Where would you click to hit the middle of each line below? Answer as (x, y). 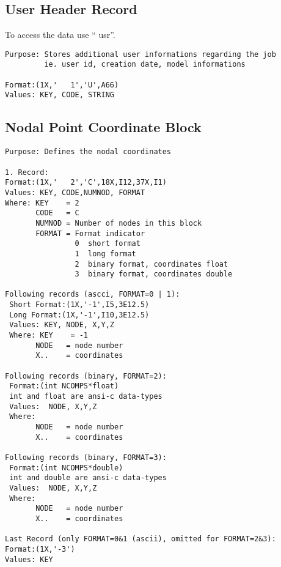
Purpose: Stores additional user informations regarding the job (140, 54)
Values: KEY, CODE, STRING (60, 95)
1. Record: (27, 172)
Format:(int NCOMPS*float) (64, 386)
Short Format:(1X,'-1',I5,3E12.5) (79, 305)
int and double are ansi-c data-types (88, 478)
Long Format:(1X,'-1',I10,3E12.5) (79, 315)
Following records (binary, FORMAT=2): (86, 376)
